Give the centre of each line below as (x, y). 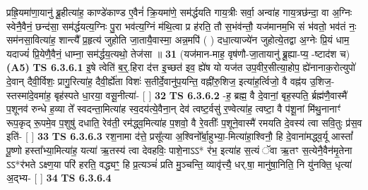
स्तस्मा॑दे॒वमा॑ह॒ (29, 95)
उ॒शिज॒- (322, 81)
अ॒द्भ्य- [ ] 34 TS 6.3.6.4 (59, 178)
